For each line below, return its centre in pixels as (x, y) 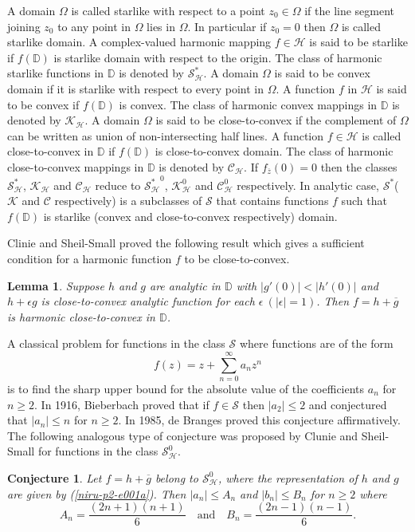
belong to (176, 477)
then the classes (359, 166)
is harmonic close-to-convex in (81, 316)
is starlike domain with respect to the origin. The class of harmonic (218, 57)
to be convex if (43, 104)
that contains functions (272, 201)
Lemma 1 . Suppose (56, 285)
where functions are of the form (316, 343)
